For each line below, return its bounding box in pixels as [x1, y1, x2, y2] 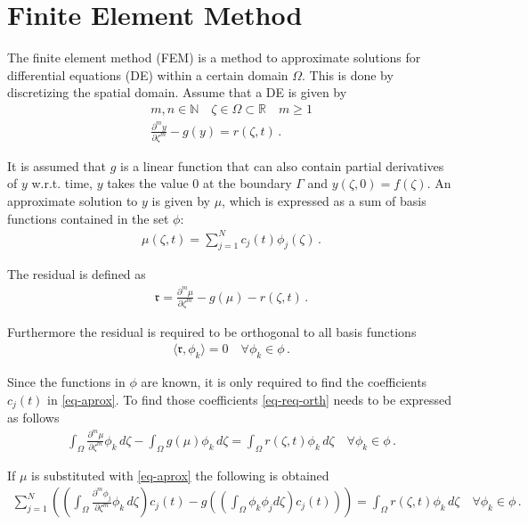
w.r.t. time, [31, 174, 93, 193]
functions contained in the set [7, 209, 169, 227]
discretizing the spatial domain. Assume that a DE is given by [7, 83, 347, 102]
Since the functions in [7, 373, 126, 391]
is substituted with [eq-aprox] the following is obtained [31, 465, 329, 484]
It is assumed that [7, 156, 107, 175]
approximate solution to [7, 191, 138, 209]
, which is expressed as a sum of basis [222, 191, 426, 209]
